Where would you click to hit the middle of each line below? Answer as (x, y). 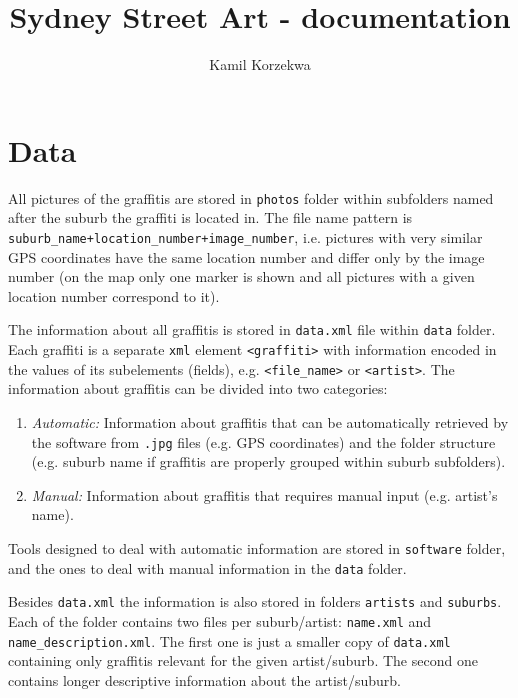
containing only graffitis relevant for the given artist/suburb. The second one (243, 660)
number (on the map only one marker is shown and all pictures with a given (241, 276)
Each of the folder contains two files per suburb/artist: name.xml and (220, 620)
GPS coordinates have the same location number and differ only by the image (246, 256)
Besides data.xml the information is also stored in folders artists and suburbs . (255, 601)
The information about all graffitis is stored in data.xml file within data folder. (252, 329)
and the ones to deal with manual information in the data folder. (207, 567)
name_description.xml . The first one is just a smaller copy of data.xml (229, 640)
